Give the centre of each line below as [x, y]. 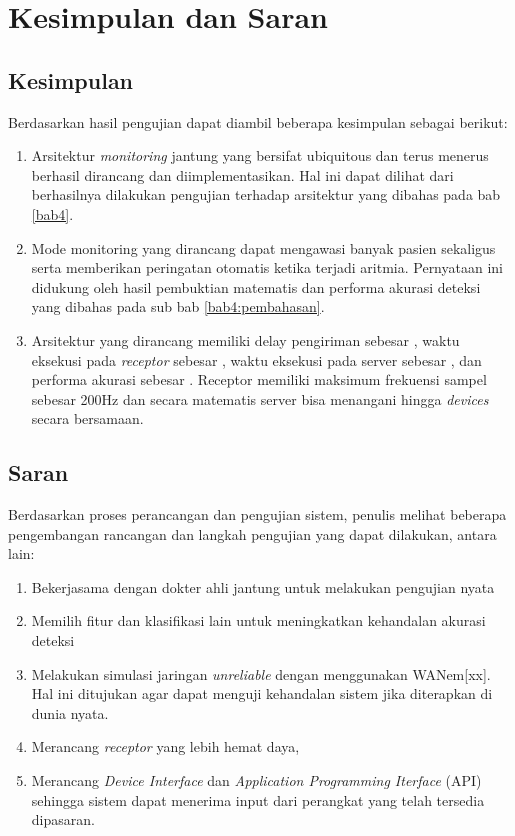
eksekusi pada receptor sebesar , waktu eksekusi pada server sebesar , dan [256, 359]
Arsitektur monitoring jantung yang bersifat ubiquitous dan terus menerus [260, 155]
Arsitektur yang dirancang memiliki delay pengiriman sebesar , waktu [245, 339]
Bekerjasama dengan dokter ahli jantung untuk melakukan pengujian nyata [263, 586]
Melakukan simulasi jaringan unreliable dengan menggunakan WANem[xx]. [261, 673]
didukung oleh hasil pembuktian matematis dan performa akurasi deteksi [256, 286]
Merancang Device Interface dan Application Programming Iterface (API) [256, 780]
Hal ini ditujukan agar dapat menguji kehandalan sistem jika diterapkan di [262, 693]
